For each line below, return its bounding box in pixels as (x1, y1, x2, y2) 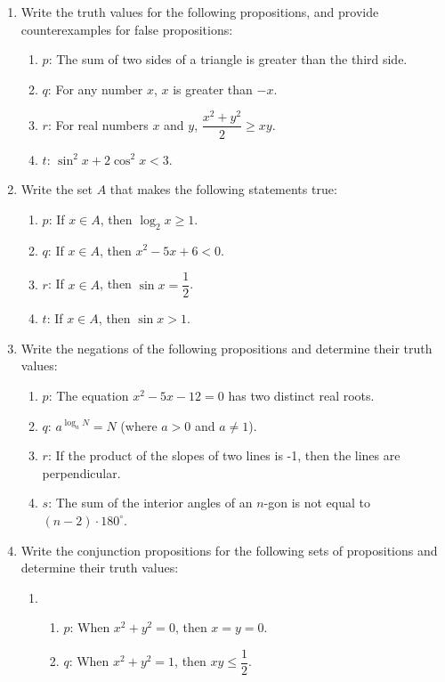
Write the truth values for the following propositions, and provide (20, 3, 379, 20)
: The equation (48, 386, 129, 404)
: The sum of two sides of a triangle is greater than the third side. (48, 50, 408, 69)
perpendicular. (42, 463, 121, 482)
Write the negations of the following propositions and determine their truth (20, 338, 433, 357)
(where (120, 416, 158, 434)
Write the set (20, 180, 93, 199)
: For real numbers (47, 115, 149, 134)
